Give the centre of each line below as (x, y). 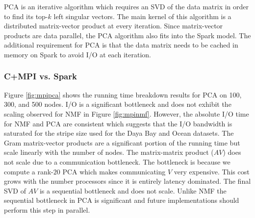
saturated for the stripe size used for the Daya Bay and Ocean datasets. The (119, 133)
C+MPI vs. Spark (40, 76)
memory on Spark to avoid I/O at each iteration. (77, 54)
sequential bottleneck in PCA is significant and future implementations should (122, 200)
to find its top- (26, 16)
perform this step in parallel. (47, 209)
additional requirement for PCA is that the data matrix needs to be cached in (121, 45)
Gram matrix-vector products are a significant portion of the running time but (122, 142)
